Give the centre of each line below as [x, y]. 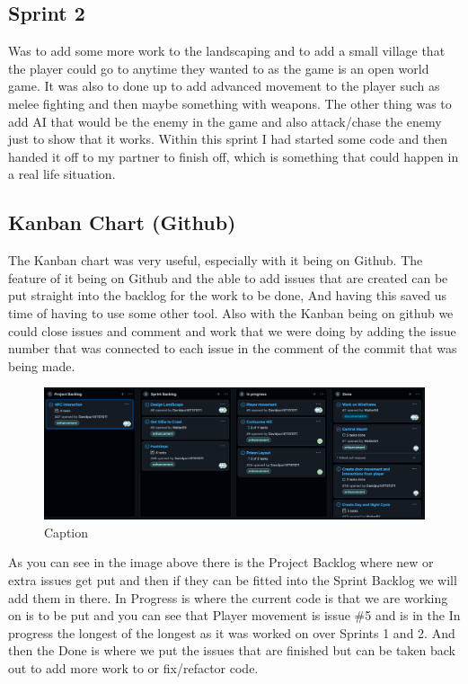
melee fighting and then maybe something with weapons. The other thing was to [230, 103]
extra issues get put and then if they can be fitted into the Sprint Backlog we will [233, 580]
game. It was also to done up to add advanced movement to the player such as [224, 86]
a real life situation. [62, 174]
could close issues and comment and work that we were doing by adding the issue [232, 330]
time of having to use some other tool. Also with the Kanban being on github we [231, 312]
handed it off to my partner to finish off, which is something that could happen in [234, 156]
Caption [66, 532]
